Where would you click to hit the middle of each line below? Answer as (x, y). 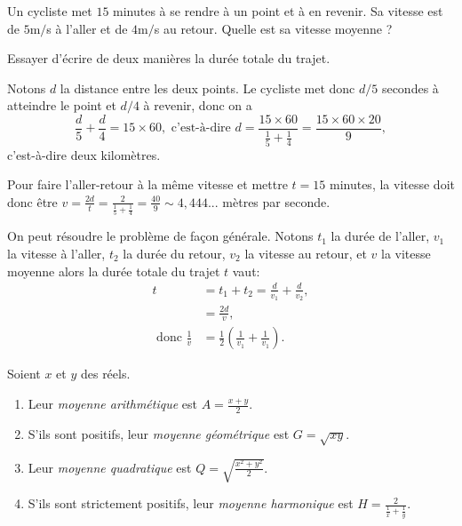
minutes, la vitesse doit (392, 184)
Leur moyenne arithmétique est (112, 403)
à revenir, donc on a (198, 105)
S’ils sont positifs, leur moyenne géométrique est (159, 433)
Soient (24, 374)
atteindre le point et (62, 105)
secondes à (410, 88)
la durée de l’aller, (380, 236)
